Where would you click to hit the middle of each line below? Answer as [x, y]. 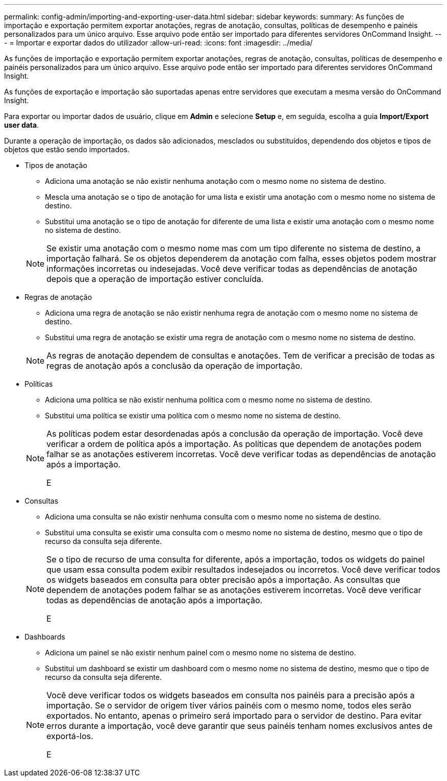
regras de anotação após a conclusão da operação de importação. [175, 366]
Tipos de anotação [56, 165]
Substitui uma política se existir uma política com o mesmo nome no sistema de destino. [193, 416]
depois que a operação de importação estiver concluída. [155, 279]
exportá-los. [70, 736]
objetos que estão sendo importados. [67, 149]
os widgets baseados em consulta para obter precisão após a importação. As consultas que [224, 580]
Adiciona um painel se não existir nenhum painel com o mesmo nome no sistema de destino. [201, 653]
